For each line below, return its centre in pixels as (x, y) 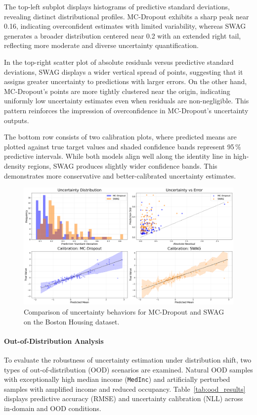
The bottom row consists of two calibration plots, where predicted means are (120, 137)
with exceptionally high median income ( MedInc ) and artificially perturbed (117, 379)
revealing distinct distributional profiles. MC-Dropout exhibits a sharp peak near (127, 16)
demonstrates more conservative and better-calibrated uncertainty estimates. (120, 175)
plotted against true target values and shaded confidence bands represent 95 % (123, 146)
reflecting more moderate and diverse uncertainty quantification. (101, 45)
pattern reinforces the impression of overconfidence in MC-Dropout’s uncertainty (126, 110)
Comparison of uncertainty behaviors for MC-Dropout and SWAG (124, 311)
